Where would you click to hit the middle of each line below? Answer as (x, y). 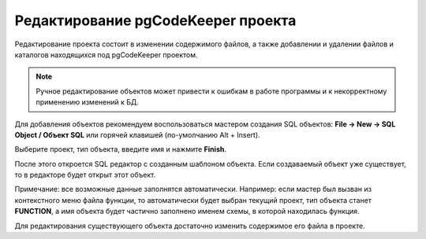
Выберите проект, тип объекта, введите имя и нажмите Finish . (120, 149)
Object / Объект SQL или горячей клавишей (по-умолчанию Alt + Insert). (137, 134)
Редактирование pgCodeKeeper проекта (155, 20)
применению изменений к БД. (88, 102)
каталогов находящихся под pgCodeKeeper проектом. (106, 54)
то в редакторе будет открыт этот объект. (85, 175)
